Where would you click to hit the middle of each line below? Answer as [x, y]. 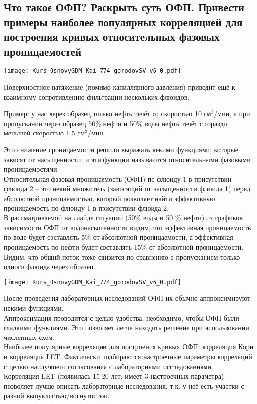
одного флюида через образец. [50, 266]
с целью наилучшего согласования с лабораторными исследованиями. [109, 366]
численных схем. [29, 337]
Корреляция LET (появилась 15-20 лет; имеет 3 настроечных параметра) [114, 376]
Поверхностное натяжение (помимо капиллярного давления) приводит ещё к [120, 87]
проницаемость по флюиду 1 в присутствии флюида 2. [86, 208]
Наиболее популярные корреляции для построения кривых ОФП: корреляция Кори [129, 347]
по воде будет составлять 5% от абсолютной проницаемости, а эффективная [119, 237]
